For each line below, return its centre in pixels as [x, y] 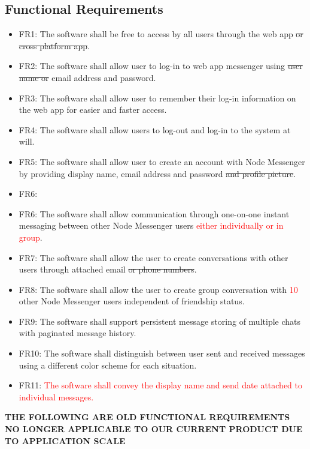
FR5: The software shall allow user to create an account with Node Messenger [162, 161]
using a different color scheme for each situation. [108, 365]
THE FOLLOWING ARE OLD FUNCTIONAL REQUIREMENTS [148, 417]
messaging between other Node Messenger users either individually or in [151, 225]
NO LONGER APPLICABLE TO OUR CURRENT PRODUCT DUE [154, 429]
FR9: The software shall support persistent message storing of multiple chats [159, 321]
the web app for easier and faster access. [93, 110]
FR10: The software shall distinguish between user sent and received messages [162, 353]
